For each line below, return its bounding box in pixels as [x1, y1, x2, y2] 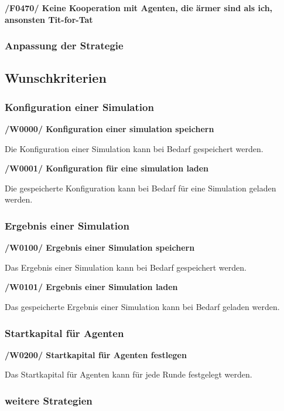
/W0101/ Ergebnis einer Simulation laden [5, 281, 178, 293]
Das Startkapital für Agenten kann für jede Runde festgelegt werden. [5, 368, 252, 380]
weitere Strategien [5, 393, 93, 407]
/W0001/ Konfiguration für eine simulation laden [5, 162, 209, 174]
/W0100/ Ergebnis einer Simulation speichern [5, 241, 195, 254]
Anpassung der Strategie [5, 38, 124, 53]
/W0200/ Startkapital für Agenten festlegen [5, 348, 187, 361]
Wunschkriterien [5, 69, 107, 87]
